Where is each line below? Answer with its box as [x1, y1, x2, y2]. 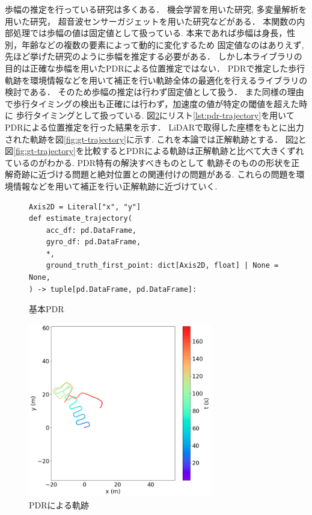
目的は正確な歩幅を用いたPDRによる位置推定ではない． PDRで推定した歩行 [5, 61, 305, 74]
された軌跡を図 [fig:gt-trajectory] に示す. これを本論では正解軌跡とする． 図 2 [5, 132, 298, 145]
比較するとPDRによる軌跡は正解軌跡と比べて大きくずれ [84, 144, 304, 157]
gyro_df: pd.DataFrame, [46, 238, 141, 247]
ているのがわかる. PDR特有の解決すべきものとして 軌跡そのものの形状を [5, 156, 292, 168]
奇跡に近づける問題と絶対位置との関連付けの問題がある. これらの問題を [13, 168, 296, 180]
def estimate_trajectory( [29, 214, 132, 223]
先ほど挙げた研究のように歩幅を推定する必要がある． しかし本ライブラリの [5, 50, 302, 63]
